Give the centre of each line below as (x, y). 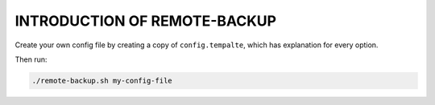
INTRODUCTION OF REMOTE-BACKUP (146, 21)
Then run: (31, 59)
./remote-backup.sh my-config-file (102, 81)
